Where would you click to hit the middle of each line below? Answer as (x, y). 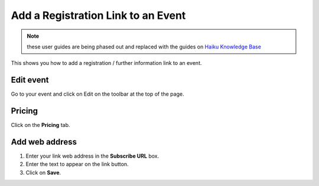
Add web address (44, 142)
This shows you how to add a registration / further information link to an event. (106, 63)
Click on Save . (43, 172)
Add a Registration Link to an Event (98, 15)
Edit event (30, 80)
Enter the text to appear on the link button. (77, 164)
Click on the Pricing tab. (40, 125)
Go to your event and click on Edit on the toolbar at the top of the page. (97, 94)
